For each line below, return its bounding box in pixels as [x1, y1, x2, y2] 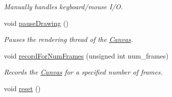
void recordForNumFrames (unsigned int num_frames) [4, 50, 169, 60]
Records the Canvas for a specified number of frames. [4, 67, 163, 77]
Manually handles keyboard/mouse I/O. [4, 1, 123, 11]
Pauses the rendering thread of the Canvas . [4, 34, 133, 44]
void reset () [4, 83, 41, 93]
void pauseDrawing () [4, 18, 69, 28]
